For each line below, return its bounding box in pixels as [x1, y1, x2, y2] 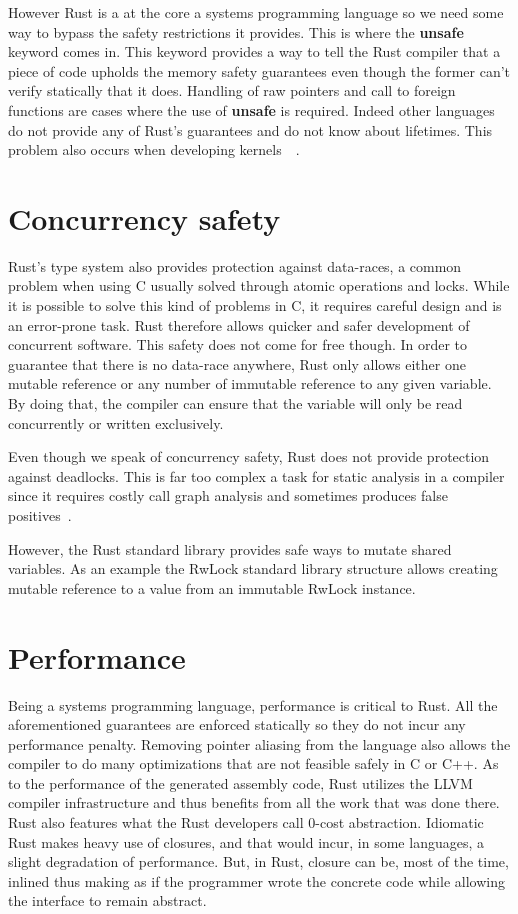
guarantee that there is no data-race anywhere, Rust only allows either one [8, 353, 466, 374]
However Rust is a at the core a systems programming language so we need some [8, 2, 504, 22]
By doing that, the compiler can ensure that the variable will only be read [8, 393, 463, 414]
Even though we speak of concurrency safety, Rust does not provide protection [8, 446, 490, 467]
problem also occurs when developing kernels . [8, 139, 300, 160]
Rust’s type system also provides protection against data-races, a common [8, 255, 462, 276]
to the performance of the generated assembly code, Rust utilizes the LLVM [8, 772, 473, 793]
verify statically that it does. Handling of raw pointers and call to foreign [8, 80, 456, 101]
